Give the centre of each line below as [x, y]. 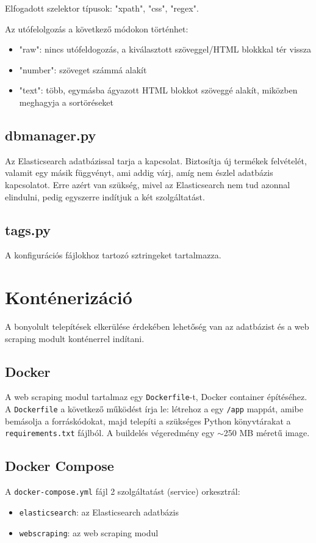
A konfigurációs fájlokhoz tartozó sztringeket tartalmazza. [113, 255]
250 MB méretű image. [267, 433]
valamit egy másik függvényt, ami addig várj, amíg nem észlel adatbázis [139, 173]
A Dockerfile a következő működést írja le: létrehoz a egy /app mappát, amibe [154, 409]
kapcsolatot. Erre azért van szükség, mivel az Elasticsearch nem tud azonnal [148, 184]
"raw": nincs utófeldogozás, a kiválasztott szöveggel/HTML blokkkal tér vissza [165, 49]
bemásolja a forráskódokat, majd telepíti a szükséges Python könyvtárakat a [148, 421]
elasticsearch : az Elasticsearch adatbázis [99, 512]
